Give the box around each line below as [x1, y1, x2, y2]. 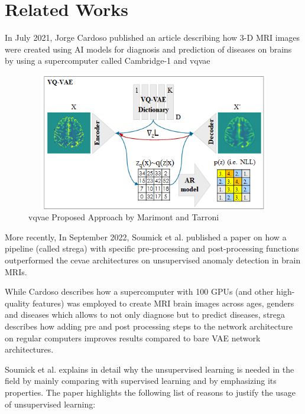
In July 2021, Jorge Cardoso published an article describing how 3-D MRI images [5, 31, 300, 44]
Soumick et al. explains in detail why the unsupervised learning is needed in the [5, 363, 294, 375]
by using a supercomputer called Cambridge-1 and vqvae [5, 54, 210, 67]
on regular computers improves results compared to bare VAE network [5, 331, 261, 344]
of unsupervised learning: [5, 397, 96, 410]
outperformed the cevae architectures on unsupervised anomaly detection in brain [5, 254, 301, 266]
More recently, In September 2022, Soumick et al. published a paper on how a [5, 230, 287, 243]
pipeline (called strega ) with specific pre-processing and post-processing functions [5, 242, 299, 255]
